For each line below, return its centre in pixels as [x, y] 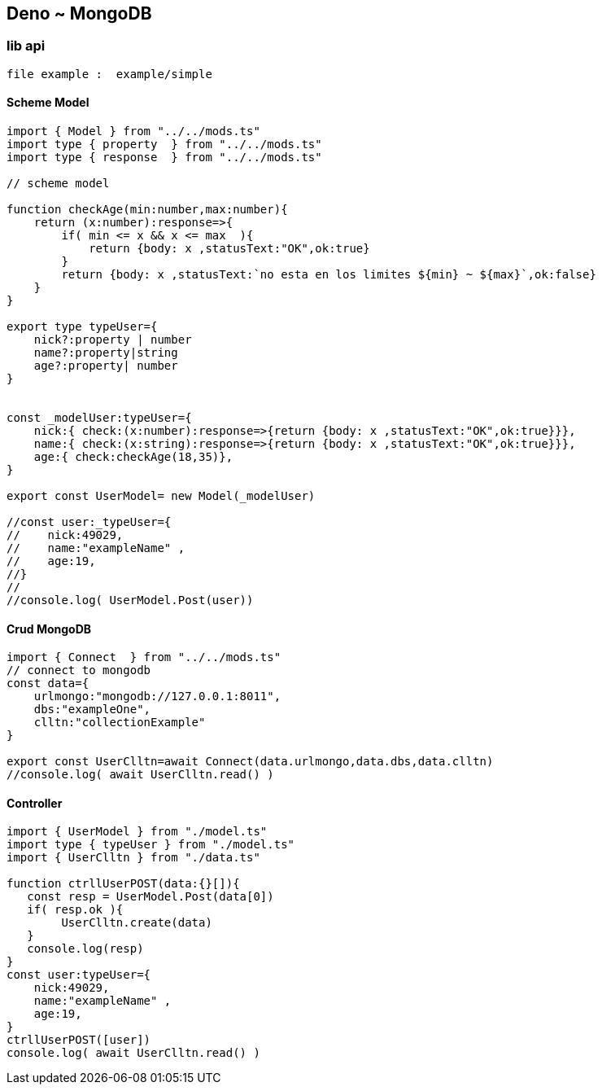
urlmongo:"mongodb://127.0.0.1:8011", [157, 697]
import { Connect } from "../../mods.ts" [144, 657]
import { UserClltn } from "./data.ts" [133, 858]
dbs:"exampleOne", [92, 710]
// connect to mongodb [79, 670]
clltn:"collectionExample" [120, 723]
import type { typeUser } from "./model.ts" [151, 845]
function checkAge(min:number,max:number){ [147, 210]
